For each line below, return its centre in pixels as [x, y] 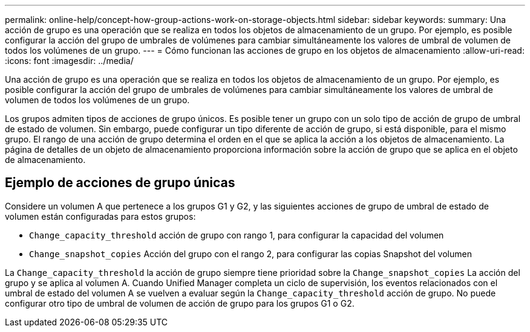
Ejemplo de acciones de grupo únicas [120, 183]
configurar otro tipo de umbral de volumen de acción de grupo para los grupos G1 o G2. [180, 303]
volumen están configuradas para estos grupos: [100, 216]
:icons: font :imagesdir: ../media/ [69, 61]
